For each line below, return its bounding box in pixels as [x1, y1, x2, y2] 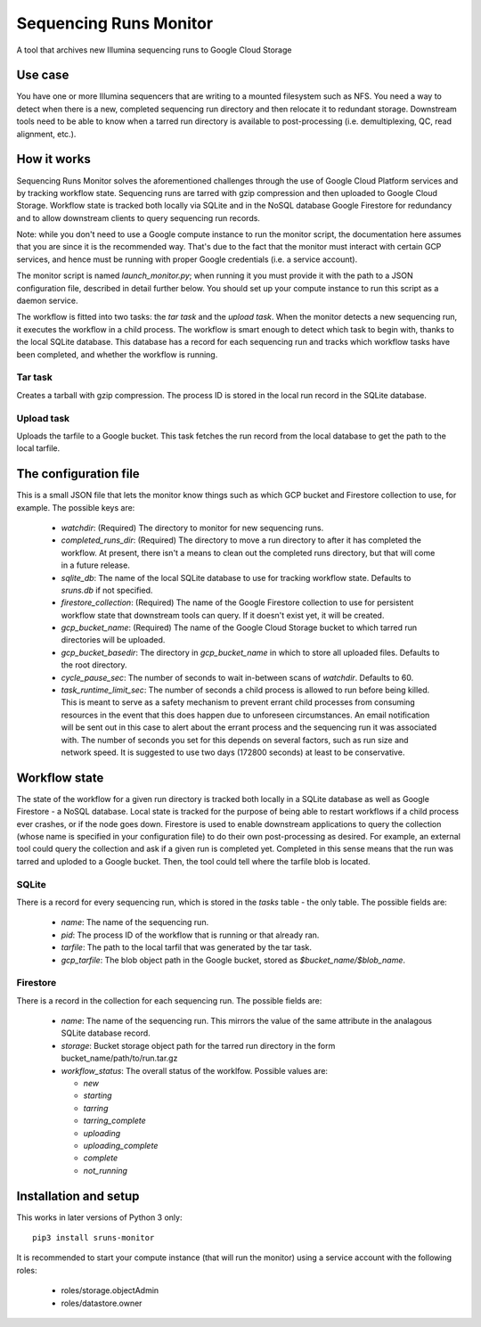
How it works [16, 152, 91, 167]
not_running [83, 1165, 128, 1175]
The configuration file [16, 466, 140, 481]
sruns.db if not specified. [61, 585, 153, 595]
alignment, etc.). [16, 128, 77, 139]
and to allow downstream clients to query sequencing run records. [16, 212, 260, 223]
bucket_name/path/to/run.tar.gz [61, 1053, 178, 1064]
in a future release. [61, 560, 131, 570]
